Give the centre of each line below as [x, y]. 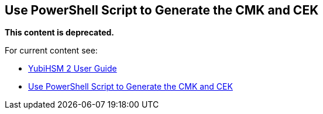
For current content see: [51, 51]
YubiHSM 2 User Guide [73, 69]
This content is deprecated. [60, 33]
